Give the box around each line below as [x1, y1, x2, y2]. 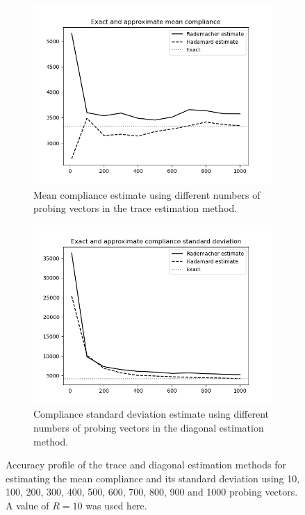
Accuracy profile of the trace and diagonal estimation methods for [6, 457, 286, 472]
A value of [6, 498, 49, 512]
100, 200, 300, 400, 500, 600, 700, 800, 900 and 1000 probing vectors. [6, 484, 298, 499]
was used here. [85, 498, 147, 512]
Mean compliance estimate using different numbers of [33, 187, 261, 202]
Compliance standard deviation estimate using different [33, 407, 270, 421]
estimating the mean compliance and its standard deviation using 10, [6, 471, 300, 485]
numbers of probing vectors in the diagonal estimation [33, 420, 264, 434]
